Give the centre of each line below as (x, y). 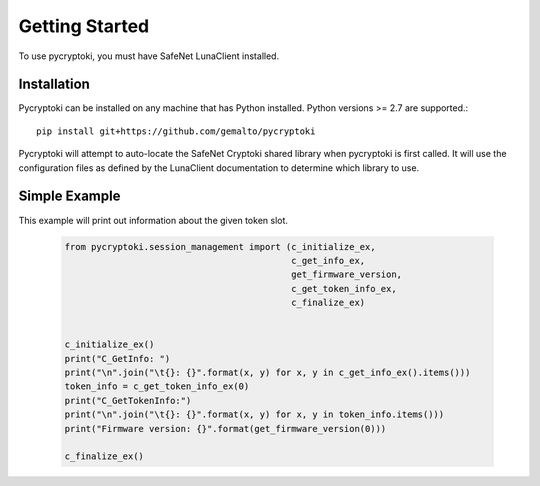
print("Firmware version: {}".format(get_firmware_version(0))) (225, 428)
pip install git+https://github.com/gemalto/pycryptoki (176, 131)
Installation (54, 84)
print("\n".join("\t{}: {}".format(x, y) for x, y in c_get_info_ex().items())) (267, 373)
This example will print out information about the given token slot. (153, 220)
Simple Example (69, 196)
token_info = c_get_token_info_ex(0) (157, 386)
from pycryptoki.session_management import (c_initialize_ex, (220, 246)
